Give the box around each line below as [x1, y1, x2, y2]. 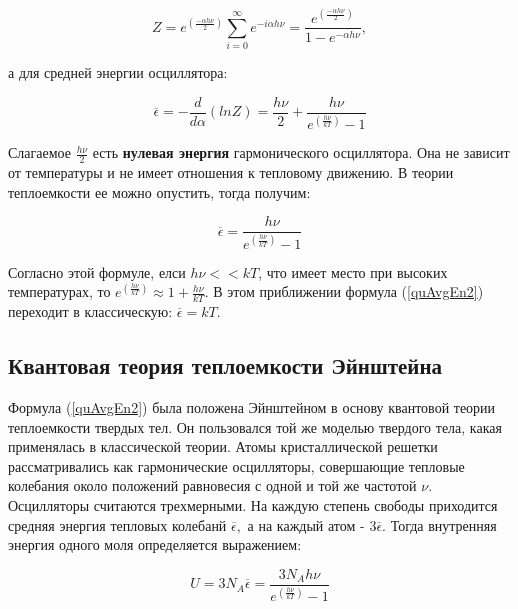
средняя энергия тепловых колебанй [8, 514, 227, 535]
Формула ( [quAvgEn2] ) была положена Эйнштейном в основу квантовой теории [8, 396, 496, 417]
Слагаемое [8, 142, 71, 163]
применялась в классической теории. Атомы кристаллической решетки [8, 436, 438, 457]
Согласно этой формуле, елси [8, 261, 186, 282]
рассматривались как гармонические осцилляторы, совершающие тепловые [8, 455, 465, 476]
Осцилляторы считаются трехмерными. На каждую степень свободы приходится [8, 494, 498, 515]
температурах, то [8, 281, 111, 302]
